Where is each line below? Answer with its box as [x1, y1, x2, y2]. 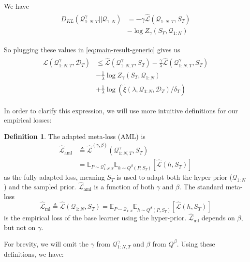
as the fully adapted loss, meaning [4, 172, 105, 182]
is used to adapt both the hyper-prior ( [117, 172, 233, 182]
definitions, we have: [4, 248, 64, 259]
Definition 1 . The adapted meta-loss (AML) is [4, 131, 146, 141]
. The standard [179, 181, 224, 191]
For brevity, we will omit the [4, 238, 88, 248]
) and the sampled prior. [4, 181, 76, 191]
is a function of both [94, 181, 155, 191]
